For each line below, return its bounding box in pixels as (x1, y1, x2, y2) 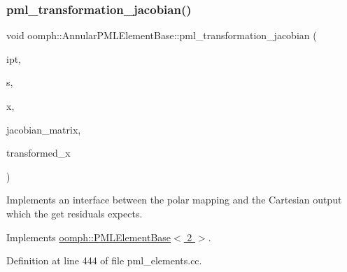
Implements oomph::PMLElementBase (6, 229, 171, 244)
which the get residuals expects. (6, 206, 143, 220)
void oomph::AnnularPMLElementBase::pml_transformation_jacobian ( (6, 28, 317, 43)
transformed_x (6, 145, 71, 160)
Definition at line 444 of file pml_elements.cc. (6, 253, 202, 268)
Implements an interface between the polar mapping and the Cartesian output (6, 192, 342, 207)
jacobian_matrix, (6, 122, 81, 136)
